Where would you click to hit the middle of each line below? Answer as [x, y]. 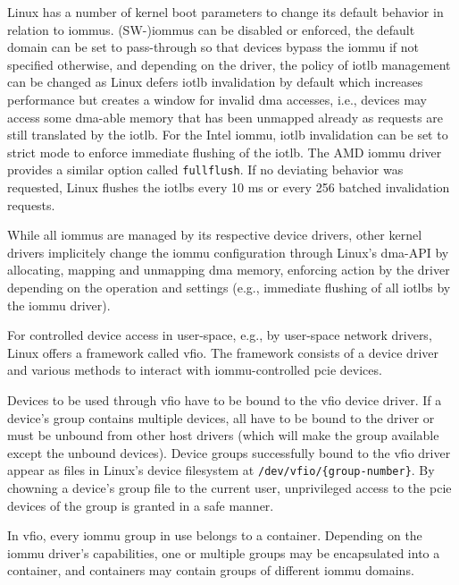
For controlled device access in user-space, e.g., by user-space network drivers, [220, 335]
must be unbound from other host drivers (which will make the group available [223, 435]
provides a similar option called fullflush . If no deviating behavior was [205, 170]
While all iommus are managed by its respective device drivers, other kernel [215, 235]
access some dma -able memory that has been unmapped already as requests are [225, 117]
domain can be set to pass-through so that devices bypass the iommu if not [213, 47]
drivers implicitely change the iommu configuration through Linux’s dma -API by [228, 252]
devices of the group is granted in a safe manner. [141, 505]
